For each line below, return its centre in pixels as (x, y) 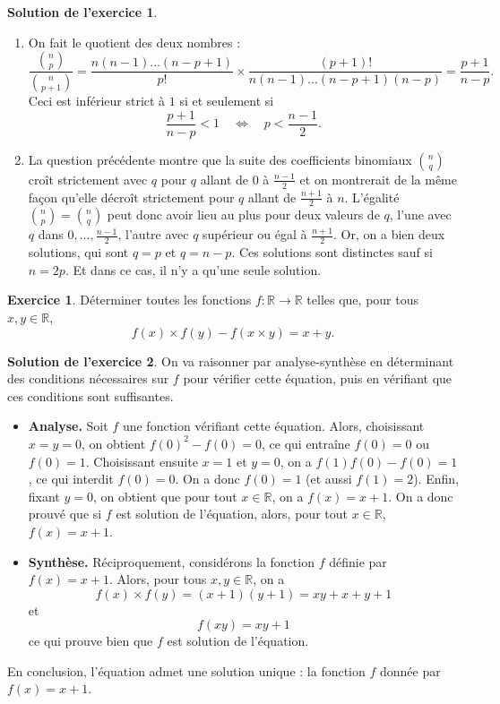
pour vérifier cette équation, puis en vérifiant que (318, 378)
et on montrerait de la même (378, 179)
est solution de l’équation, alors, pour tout (232, 514)
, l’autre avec (153, 234)
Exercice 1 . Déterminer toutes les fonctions (129, 300)
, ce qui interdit (71, 479)
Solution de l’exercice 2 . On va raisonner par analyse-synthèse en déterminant (231, 361)
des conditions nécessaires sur (88, 378)
